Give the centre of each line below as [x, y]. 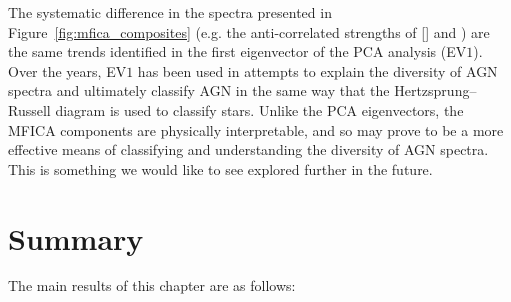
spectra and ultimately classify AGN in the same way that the [199, 90]
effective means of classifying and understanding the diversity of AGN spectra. [248, 149]
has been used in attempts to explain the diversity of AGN [317, 70]
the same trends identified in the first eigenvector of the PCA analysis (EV [237, 51]
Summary [76, 237]
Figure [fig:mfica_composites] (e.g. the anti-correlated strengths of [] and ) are [249, 31]
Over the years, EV [67, 70]
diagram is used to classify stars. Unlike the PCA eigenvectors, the [259, 109]
